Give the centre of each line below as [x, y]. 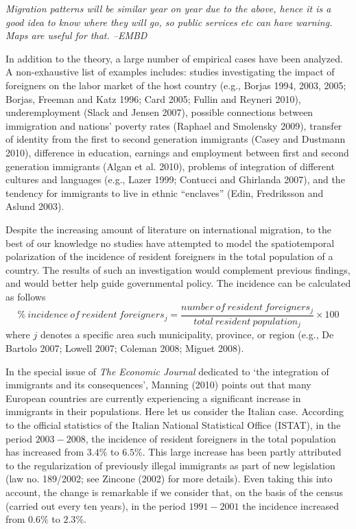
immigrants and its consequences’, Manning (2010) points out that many [158, 385]
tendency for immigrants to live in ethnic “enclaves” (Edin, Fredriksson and [165, 192]
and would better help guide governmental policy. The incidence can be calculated [178, 283]
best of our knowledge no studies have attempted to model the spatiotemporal [170, 243]
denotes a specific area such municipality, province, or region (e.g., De [187, 334]
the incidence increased [291, 505]
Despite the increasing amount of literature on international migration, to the [169, 229]
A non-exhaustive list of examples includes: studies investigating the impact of [170, 72]
